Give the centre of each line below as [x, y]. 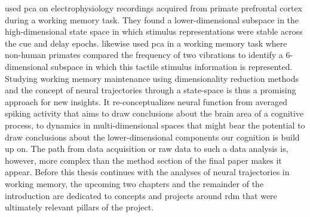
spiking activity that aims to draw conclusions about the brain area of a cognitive [154, 113]
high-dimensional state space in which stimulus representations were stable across [154, 31]
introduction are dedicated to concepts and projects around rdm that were [141, 195]
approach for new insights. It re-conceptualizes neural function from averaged [146, 101]
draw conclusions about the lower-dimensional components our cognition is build [152, 137]
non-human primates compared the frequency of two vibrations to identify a [144, 55]
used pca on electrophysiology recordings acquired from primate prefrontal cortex [154, 8]
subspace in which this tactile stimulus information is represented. [172, 66]
